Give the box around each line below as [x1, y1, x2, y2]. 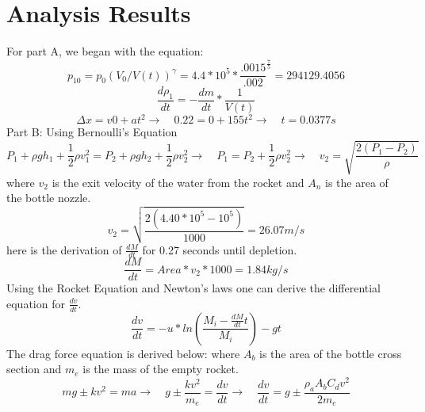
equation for [6, 295, 65, 311]
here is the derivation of [6, 241, 122, 257]
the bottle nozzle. [6, 189, 91, 206]
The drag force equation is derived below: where [6, 345, 240, 361]
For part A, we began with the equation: [6, 43, 204, 59]
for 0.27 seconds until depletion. [142, 241, 297, 257]
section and [6, 360, 62, 377]
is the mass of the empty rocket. [82, 360, 239, 377]
